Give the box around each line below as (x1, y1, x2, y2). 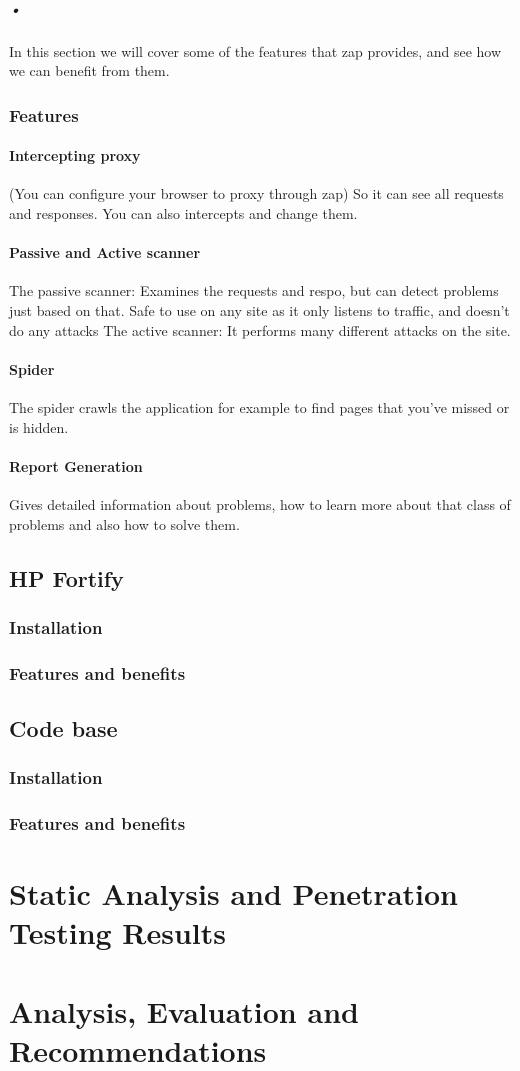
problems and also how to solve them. (9, 513, 240, 534)
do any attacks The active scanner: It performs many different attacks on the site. (9, 319, 511, 340)
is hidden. (9, 416, 69, 437)
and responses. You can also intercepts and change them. (9, 202, 358, 223)
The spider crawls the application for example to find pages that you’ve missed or (9, 396, 510, 417)
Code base (9, 712, 118, 743)
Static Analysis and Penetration (9, 873, 458, 914)
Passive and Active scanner (9, 242, 201, 263)
